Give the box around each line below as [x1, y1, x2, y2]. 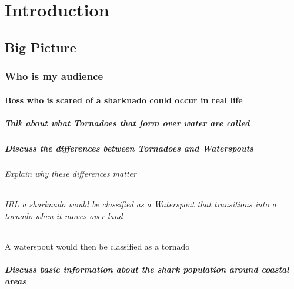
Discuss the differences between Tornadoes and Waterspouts [5, 142, 253, 154]
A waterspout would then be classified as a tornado [5, 240, 190, 252]
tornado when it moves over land [5, 209, 123, 221]
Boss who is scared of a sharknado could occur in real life [5, 93, 243, 106]
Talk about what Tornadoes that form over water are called [5, 116, 250, 129]
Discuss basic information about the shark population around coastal [5, 263, 289, 275]
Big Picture [5, 38, 76, 56]
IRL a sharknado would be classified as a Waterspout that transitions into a [5, 197, 276, 210]
